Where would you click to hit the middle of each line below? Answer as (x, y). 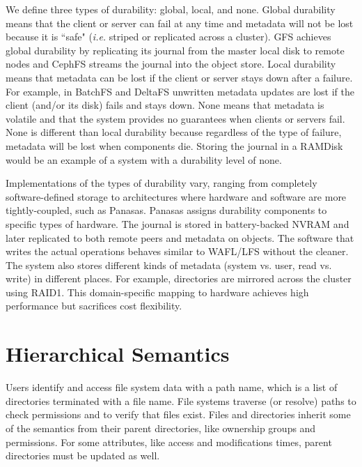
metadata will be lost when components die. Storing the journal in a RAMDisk (174, 145)
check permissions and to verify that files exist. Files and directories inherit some (178, 414)
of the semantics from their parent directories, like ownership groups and (161, 428)
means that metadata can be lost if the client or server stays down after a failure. (179, 77)
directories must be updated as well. (83, 455)
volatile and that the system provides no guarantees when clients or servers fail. (175, 118)
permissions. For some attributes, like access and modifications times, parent (169, 442)
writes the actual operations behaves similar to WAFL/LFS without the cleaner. (177, 251)
